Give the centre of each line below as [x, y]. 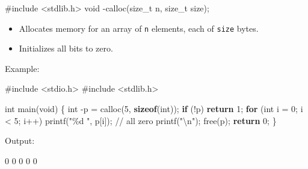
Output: [20, 141]
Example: [22, 68]
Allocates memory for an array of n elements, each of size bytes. [139, 28]
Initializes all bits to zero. [66, 48]
